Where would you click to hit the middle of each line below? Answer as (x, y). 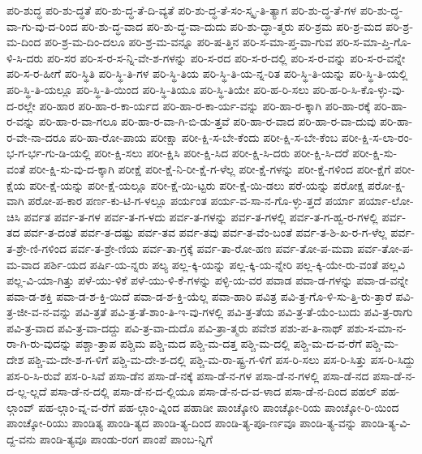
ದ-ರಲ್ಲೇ (21, 105)
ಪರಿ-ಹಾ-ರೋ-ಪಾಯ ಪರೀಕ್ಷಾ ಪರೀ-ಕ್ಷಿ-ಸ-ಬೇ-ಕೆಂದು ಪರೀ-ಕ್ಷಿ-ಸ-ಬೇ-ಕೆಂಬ (204, 137)
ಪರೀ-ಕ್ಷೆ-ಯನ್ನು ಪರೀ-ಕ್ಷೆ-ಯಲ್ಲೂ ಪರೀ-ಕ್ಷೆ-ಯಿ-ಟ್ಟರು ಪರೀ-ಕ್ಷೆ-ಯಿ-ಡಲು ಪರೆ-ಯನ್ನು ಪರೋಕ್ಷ (197, 184)
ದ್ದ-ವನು (22, 439)
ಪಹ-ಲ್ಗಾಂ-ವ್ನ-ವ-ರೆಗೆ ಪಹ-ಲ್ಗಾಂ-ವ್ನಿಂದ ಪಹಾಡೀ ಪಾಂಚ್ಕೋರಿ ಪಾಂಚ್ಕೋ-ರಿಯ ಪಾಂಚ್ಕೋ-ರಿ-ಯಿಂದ (219, 407)
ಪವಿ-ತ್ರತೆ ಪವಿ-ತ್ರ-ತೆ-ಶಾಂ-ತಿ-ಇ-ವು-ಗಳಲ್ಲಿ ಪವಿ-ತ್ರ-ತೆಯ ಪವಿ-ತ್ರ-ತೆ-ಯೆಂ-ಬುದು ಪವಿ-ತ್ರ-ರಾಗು (244, 312)
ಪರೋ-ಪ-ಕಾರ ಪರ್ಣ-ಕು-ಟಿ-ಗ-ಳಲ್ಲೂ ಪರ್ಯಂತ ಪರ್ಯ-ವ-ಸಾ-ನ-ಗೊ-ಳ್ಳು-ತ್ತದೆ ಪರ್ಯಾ (191, 201)
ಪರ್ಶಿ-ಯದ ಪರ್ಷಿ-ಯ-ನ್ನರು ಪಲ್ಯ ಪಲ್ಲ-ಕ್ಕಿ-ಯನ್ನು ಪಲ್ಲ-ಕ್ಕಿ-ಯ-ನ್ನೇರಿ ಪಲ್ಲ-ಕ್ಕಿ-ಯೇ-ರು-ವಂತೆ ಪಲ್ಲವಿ (224, 264)
